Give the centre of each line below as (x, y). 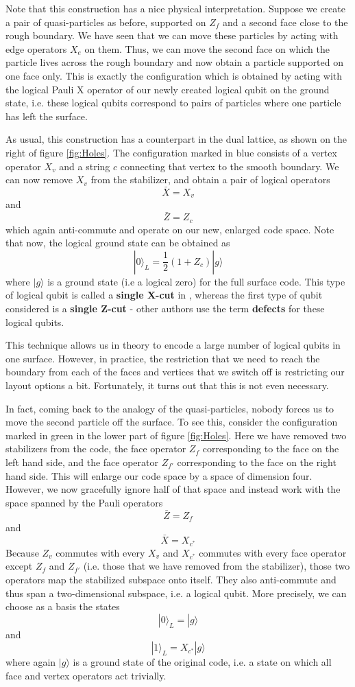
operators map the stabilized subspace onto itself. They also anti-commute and (171, 580)
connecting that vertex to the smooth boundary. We (230, 166)
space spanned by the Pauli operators (84, 502)
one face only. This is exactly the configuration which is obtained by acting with (174, 75)
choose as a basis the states (63, 606)
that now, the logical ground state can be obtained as (118, 243)
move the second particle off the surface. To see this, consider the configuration (172, 422)
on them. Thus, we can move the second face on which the (207, 48)
